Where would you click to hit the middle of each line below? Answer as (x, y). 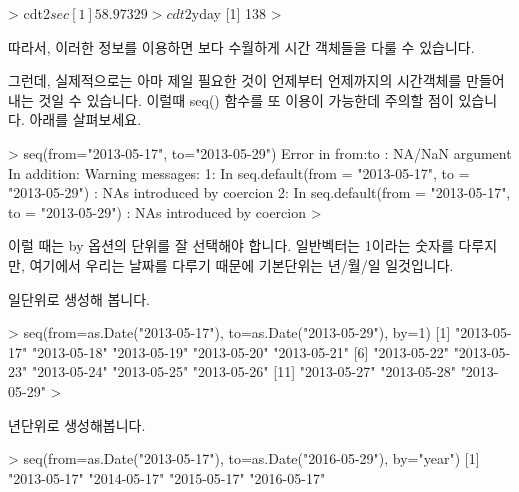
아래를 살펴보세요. (85, 119)
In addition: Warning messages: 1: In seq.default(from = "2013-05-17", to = (239, 172)
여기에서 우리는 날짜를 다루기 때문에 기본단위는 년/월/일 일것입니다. (241, 264)
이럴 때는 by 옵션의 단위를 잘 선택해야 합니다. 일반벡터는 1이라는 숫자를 (231, 245)
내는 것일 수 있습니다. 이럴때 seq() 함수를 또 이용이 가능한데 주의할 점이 (231, 99)
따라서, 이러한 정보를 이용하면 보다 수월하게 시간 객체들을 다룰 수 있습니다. (241, 46)
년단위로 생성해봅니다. (77, 424)
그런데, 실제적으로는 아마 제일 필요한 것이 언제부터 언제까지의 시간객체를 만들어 (256, 80)
